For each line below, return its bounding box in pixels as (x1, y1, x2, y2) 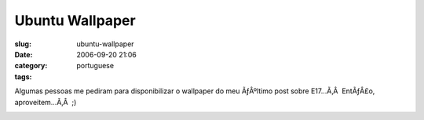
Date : (14, 49, 33, 59)
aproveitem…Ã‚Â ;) (14, 97, 77, 107)
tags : (14, 71, 32, 82)
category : (14, 61, 48, 71)
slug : (14, 39, 31, 49)
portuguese (76, 61, 114, 71)
